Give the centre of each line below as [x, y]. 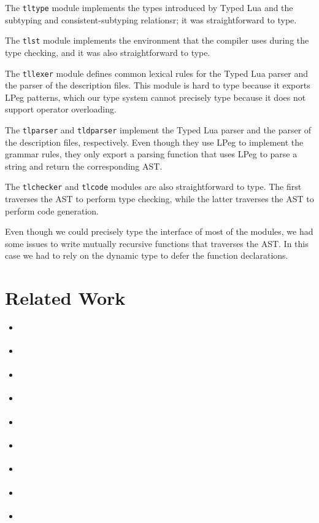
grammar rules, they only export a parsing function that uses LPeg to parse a [151, 154]
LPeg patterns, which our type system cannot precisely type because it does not [156, 97]
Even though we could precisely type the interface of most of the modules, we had [159, 231]
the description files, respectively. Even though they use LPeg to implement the [154, 142]
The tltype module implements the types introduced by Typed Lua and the [149, 7]
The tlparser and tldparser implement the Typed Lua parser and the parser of [158, 129]
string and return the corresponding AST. [84, 166]
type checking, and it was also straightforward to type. [108, 52]
